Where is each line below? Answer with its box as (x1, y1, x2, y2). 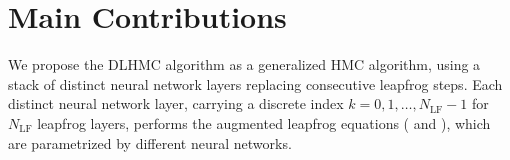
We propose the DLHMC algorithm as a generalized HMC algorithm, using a (8, 54, 481, 75)
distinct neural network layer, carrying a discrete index (8, 93, 344, 114)
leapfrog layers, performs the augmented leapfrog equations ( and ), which (37, 112, 491, 133)
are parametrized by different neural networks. (8, 132, 292, 153)
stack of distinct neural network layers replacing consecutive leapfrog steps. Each (8, 73, 503, 94)
